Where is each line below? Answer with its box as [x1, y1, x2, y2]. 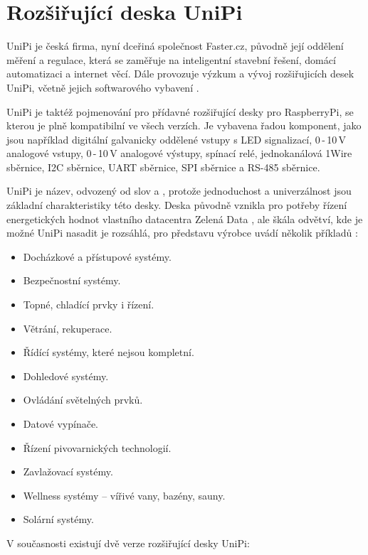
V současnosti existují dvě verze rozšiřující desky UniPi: [6, 535, 250, 550]
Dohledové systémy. [23, 368, 109, 383]
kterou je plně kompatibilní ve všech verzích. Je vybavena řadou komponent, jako [6, 118, 362, 133]
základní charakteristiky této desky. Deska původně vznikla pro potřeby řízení [6, 198, 347, 212]
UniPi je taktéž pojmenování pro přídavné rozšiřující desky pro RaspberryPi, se [6, 104, 354, 119]
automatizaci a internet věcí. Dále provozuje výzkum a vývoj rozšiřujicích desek [6, 66, 354, 81]
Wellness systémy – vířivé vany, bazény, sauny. [23, 487, 226, 502]
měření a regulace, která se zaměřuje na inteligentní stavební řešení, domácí [6, 52, 336, 67]
